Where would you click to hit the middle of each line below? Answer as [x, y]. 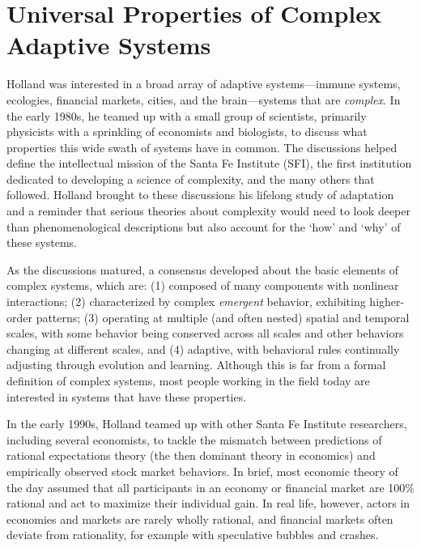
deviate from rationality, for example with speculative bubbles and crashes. [193, 535]
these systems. [42, 242]
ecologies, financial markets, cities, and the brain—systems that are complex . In [204, 99]
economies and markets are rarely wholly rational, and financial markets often [200, 518]
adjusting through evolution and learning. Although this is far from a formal [196, 365]
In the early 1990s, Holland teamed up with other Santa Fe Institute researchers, [207, 424]
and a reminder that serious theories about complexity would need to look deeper [208, 211]
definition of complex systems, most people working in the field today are [188, 380]
